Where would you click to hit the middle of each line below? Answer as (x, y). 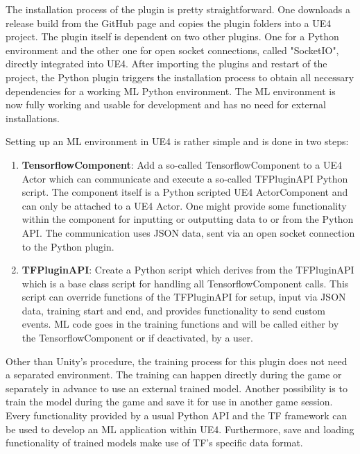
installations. (33, 118)
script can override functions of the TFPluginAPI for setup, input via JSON (184, 297)
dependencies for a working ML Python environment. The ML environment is (171, 91)
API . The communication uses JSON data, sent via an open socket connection (188, 232)
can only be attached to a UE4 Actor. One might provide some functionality (184, 205)
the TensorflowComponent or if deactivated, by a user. (137, 338)
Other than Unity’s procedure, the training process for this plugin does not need (177, 361)
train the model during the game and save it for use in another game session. (169, 402)
